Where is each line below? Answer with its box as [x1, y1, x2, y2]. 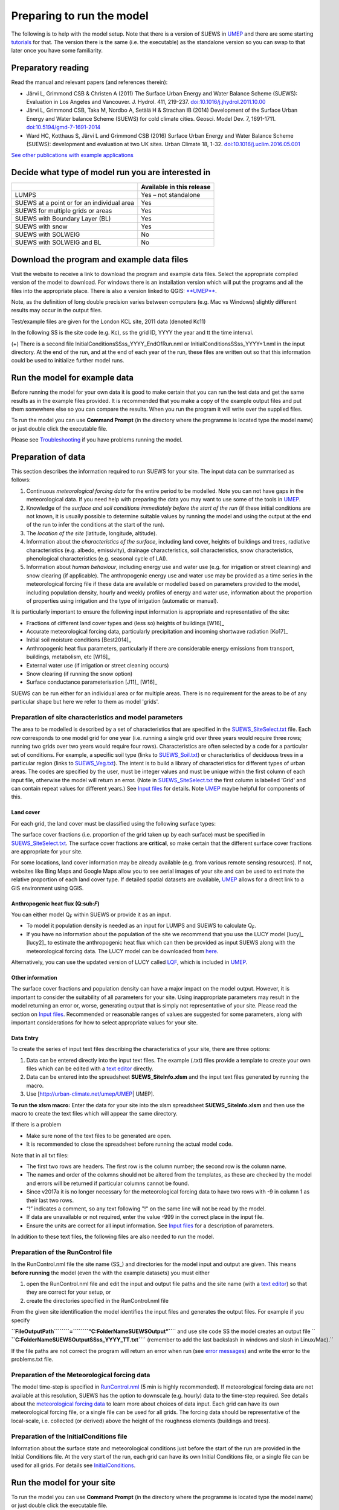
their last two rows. [26, 1197, 74, 1204]
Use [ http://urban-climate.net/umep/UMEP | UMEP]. [26, 1090, 155, 1097]
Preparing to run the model [11, 9, 149, 22]
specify [11, 1317, 30, 1324]
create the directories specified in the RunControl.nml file [26, 1297, 169, 1304]
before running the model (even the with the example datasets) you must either [11, 1269, 210, 1276]
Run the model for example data [11, 373, 134, 383]
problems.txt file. [11, 1356, 54, 1363]
